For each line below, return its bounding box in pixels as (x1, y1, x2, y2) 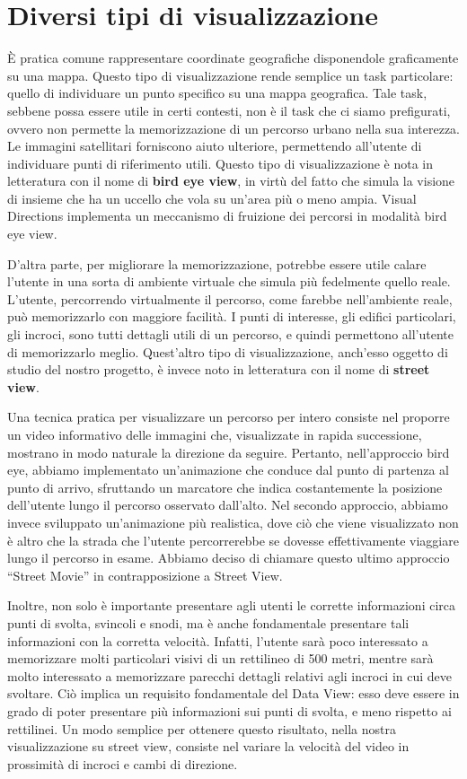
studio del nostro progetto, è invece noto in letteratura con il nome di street (7, 360, 430, 379)
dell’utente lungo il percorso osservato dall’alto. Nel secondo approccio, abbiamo (7, 495, 448, 514)
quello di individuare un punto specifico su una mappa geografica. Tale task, (7, 83, 427, 102)
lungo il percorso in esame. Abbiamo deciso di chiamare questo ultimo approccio (7, 548, 450, 567)
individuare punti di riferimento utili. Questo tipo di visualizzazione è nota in (7, 153, 434, 172)
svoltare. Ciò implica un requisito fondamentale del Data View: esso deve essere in (7, 684, 460, 703)
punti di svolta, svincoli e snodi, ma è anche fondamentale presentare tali (7, 613, 410, 632)
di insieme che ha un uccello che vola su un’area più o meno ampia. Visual (7, 188, 417, 207)
